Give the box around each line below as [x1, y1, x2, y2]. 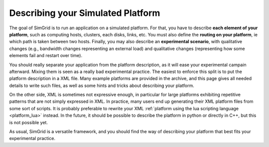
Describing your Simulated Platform [9, 7, 160, 18]
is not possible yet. [9, 119, 48, 125]
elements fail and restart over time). [9, 53, 82, 59]
